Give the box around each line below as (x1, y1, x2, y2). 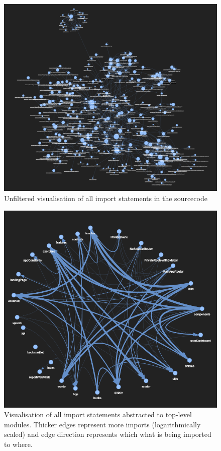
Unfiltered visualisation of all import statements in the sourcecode (4, 193, 207, 203)
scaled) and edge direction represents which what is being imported (4, 429, 211, 439)
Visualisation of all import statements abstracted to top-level (4, 409, 192, 420)
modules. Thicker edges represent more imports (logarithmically (4, 419, 201, 429)
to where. (4, 438, 33, 449)
